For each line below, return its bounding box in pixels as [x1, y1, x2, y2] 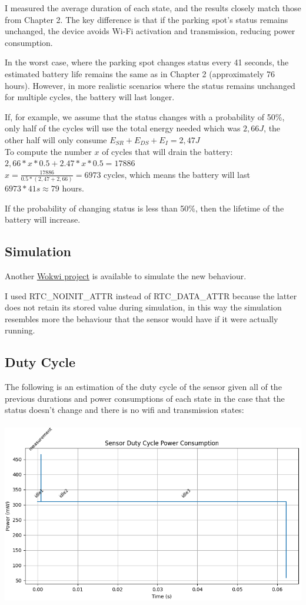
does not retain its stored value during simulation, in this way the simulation [5, 301, 282, 313]
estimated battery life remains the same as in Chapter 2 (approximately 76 [5, 67, 275, 80]
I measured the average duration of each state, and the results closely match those [5, 2, 301, 14]
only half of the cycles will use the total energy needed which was [5, 122, 241, 134]
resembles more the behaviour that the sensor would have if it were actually [5, 312, 278, 325]
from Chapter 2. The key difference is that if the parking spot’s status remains [5, 13, 288, 25]
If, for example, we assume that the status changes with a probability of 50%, [5, 110, 285, 123]
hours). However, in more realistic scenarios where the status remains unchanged [5, 79, 295, 91]
